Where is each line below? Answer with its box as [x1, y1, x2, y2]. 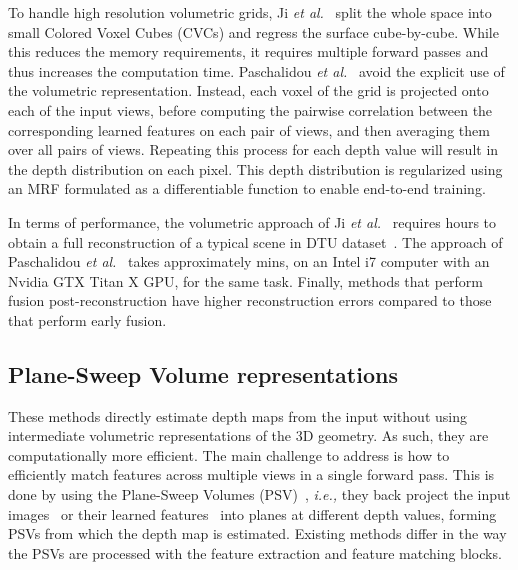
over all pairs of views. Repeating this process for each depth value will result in [8, 139, 499, 160]
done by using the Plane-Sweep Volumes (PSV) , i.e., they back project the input [8, 484, 511, 505]
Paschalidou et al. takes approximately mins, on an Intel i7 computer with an [8, 251, 490, 272]
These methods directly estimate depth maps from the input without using [8, 405, 467, 426]
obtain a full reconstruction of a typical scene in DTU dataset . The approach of [8, 231, 503, 252]
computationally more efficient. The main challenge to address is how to [8, 444, 450, 465]
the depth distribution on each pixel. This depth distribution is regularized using [8, 158, 503, 179]
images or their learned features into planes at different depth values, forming [8, 503, 497, 524]
